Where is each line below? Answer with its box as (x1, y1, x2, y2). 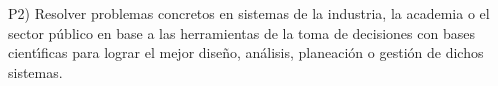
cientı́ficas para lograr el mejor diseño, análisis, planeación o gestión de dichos (8, 42, 484, 63)
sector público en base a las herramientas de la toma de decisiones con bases (8, 22, 475, 43)
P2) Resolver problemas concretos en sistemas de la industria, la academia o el (8, 3, 490, 23)
